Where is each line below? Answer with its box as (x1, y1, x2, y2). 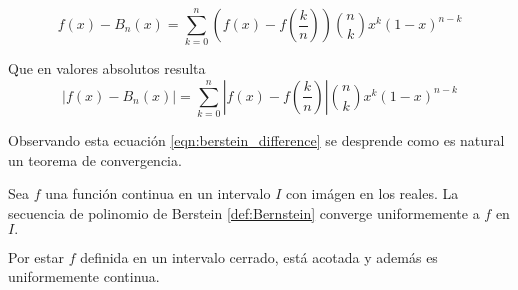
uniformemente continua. (8, 266, 160, 287)
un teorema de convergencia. (8, 149, 182, 170)
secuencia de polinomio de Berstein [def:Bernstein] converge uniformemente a (8, 203, 480, 224)
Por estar (8, 246, 64, 267)
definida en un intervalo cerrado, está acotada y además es (80, 246, 438, 267)
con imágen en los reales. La (285, 183, 459, 204)
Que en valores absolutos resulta (8, 58, 206, 79)
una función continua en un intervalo (45, 183, 271, 204)
